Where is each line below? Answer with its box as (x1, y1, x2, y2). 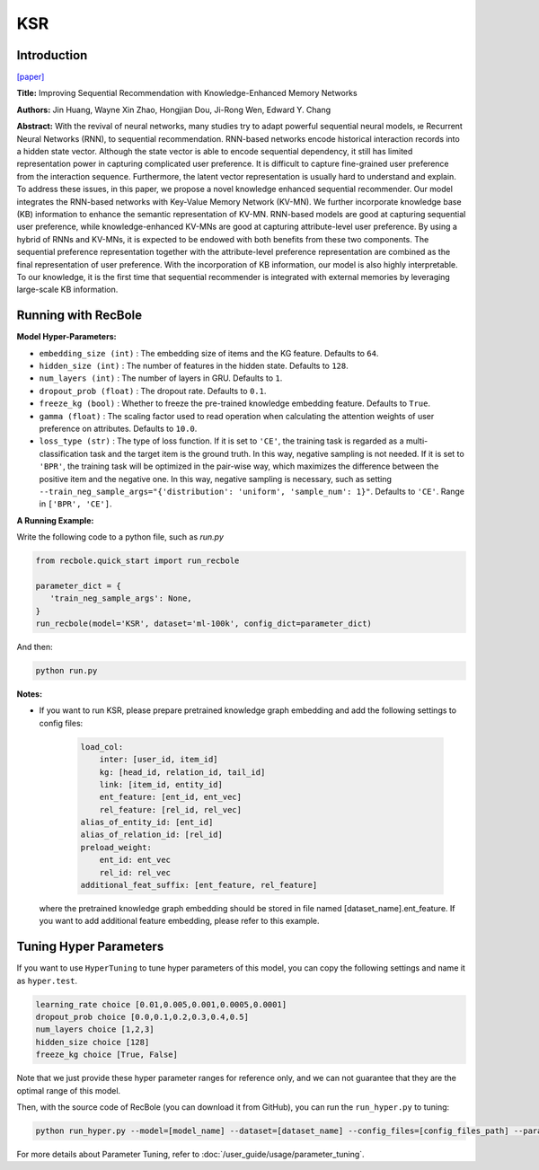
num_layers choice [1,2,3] (35, 1025, 155, 1034)
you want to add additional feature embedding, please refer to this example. (39, 916, 320, 927)
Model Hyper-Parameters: (16, 331, 117, 342)
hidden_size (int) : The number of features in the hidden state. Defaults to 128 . (39, 360, 349, 371)
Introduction (16, 48, 88, 63)
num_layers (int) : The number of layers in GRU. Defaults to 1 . (39, 373, 283, 383)
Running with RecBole (16, 308, 143, 323)
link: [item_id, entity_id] (99, 779, 224, 789)
